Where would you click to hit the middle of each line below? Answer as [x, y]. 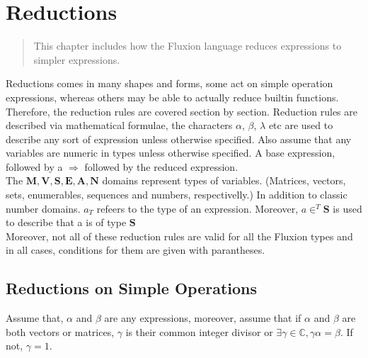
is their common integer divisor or [199, 331]
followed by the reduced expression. [161, 166]
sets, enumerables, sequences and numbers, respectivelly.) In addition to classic [177, 195]
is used [347, 208]
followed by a [34, 166]
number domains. [43, 208]
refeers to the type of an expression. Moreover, [197, 208]
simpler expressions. [77, 59]
